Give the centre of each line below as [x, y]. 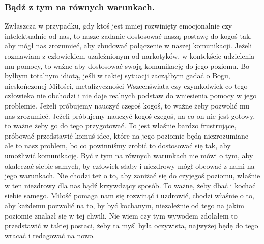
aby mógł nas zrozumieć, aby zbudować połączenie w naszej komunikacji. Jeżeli [128, 46]
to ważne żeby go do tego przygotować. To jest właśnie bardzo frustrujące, [121, 126]
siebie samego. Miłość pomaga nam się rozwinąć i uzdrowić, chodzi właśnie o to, [129, 195]
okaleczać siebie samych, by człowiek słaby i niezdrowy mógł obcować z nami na [130, 165]
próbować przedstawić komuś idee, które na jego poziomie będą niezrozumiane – [129, 135]
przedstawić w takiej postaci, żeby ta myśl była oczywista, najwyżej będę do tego [131, 225]
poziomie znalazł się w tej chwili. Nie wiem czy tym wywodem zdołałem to [121, 215]
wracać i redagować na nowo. [50, 235]
